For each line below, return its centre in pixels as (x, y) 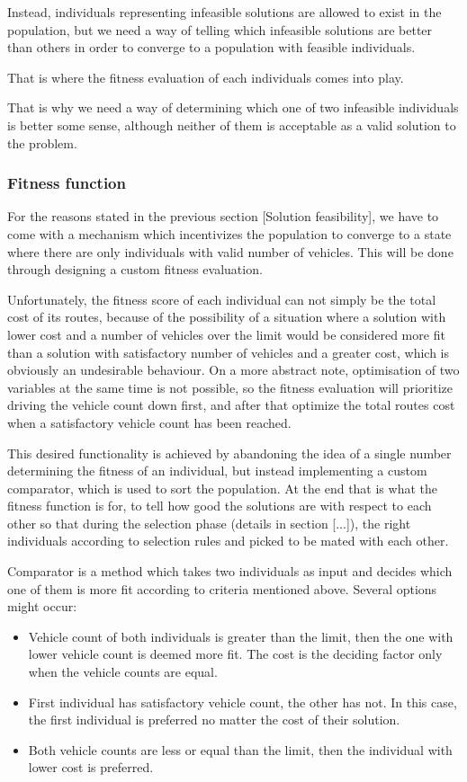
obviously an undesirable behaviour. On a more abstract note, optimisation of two (233, 370)
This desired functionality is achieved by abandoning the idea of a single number (229, 453)
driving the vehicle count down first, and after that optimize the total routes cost (231, 405)
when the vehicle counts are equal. (123, 672)
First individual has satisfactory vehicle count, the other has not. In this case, (242, 702)
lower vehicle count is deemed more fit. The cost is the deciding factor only (235, 654)
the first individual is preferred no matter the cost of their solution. (214, 720)
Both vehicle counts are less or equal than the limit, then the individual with (240, 749)
